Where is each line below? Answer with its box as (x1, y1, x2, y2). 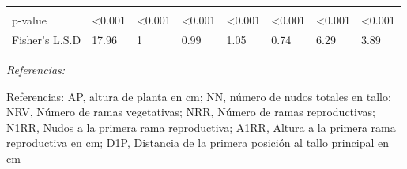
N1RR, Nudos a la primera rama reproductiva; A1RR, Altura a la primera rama (6, 118, 396, 135)
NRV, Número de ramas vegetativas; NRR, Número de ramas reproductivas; (6, 103, 375, 120)
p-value (12, 12, 47, 28)
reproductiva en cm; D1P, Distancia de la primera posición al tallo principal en (6, 134, 389, 151)
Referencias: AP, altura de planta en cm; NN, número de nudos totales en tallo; (6, 88, 391, 104)
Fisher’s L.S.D (12, 31, 81, 47)
